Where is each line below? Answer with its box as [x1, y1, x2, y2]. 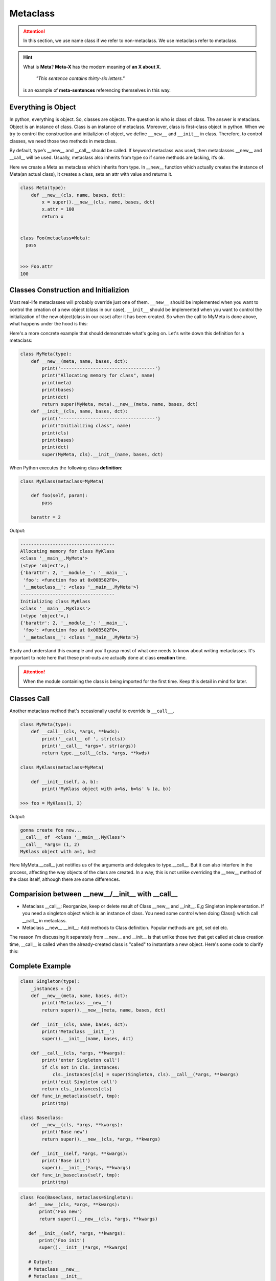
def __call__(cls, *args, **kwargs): [31, 1050, 126, 1056]
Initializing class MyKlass [20, 598, 90, 604]
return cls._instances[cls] [41, 1086, 112, 1092]
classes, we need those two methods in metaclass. [9, 138, 117, 144]
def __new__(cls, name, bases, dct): [31, 192, 126, 198]
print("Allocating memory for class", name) [41, 373, 155, 379]
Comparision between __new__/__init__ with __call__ [9, 890, 178, 898]
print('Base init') [41, 1158, 90, 1163]
